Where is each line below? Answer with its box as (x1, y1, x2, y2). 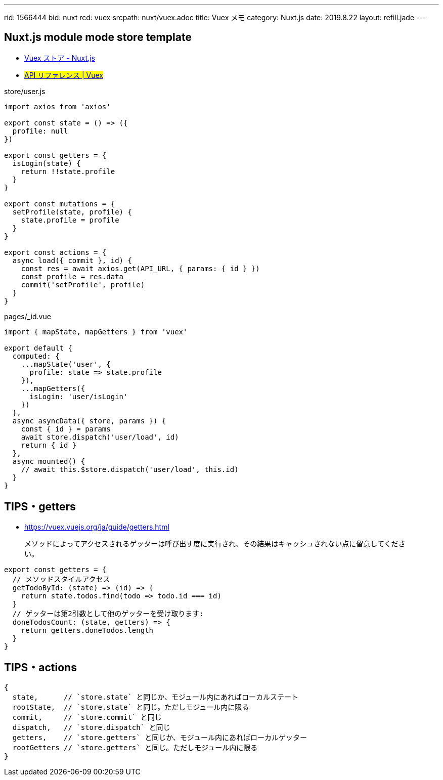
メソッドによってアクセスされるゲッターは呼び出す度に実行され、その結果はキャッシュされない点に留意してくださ (24, 539, 406, 548)
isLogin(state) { (12, 159, 81, 167)
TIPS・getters (4, 500, 76, 513)
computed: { (12, 352, 60, 360)
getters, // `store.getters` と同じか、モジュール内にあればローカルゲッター (12, 733, 307, 742)
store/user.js (4, 86, 46, 96)
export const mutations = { (4, 199, 115, 208)
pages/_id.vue (4, 312, 51, 321)
